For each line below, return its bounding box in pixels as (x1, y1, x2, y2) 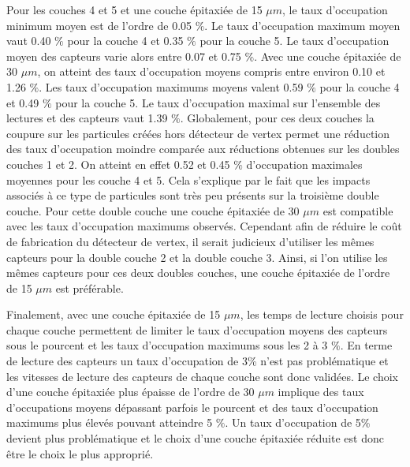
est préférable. (55, 279, 124, 296)
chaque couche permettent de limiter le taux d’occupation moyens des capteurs (6, 321, 388, 338)
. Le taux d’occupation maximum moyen (204, 17, 401, 33)
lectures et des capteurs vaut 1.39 (6, 110, 168, 126)
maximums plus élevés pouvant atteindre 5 (6, 414, 213, 431)
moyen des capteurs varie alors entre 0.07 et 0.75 (6, 47, 241, 64)
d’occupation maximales (246, 155, 363, 172)
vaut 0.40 (6, 32, 51, 49)
